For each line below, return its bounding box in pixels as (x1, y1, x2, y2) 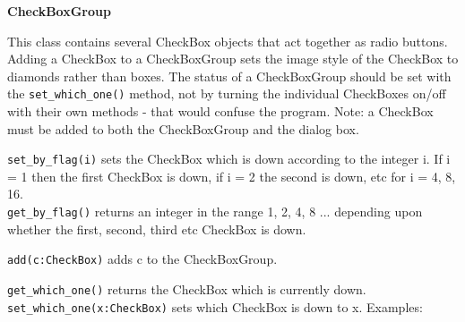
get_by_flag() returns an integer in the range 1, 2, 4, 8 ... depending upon (7, 202, 423, 221)
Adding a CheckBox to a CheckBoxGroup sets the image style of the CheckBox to (7, 49, 459, 68)
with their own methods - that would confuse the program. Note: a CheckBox (7, 102, 434, 121)
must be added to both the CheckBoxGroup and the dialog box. (7, 119, 359, 138)
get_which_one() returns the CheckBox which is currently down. (7, 279, 366, 298)
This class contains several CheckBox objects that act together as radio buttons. (7, 31, 448, 50)
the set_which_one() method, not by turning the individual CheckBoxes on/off (7, 84, 446, 103)
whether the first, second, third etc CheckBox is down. (7, 219, 306, 238)
